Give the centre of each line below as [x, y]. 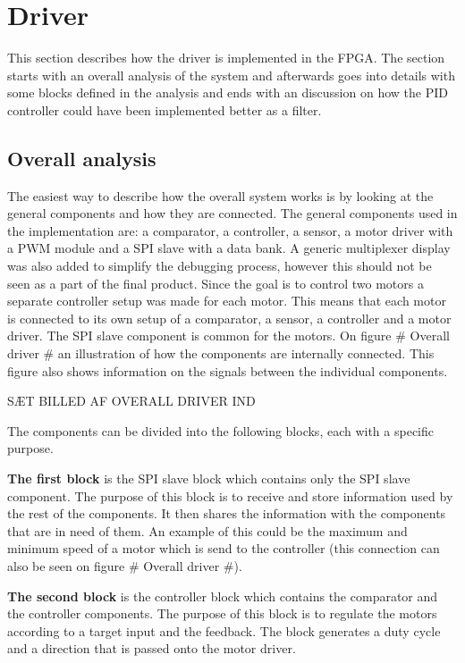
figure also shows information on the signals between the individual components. [228, 370]
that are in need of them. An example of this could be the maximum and [207, 530]
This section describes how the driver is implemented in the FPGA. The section [226, 58]
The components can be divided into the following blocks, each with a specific [220, 430]
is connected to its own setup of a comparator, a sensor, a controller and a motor [229, 318]
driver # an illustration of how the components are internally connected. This [221, 353]
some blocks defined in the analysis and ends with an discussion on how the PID [228, 92]
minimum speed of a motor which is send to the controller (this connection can [224, 548]
